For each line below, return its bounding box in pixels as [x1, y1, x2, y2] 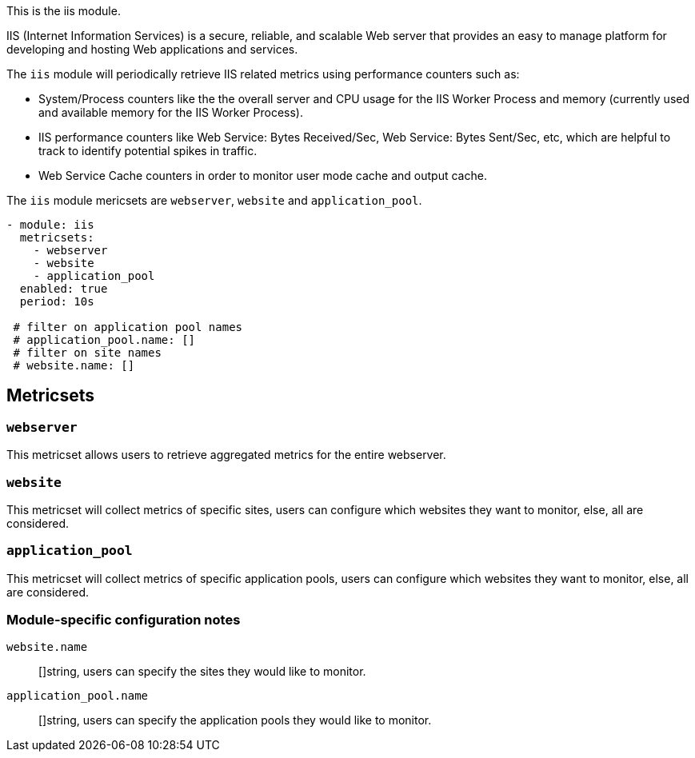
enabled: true [19, 282, 108, 295]
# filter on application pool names [13, 321, 243, 333]
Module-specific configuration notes [6, 612, 241, 628]
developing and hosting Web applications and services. [6, 42, 298, 56]
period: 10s [19, 295, 94, 308]
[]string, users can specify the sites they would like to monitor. [38, 664, 366, 679]
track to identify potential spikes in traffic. [38, 144, 258, 158]
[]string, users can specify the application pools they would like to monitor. [38, 713, 432, 728]
